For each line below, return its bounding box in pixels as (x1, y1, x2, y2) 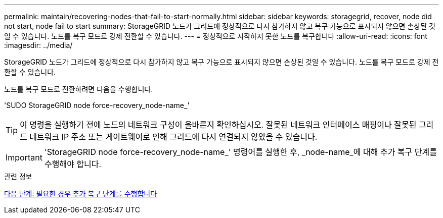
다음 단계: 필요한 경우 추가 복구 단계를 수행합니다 (4, 189, 157, 198)
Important (6, 152, 42, 162)
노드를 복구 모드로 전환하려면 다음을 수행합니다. (4, 85, 153, 93)
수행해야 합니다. (44, 159, 102, 169)
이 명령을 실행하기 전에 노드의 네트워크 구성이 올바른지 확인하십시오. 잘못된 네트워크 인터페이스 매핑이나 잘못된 (20, 120, 417, 130)
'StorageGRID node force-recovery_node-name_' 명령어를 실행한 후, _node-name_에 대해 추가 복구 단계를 (44, 147, 437, 157)
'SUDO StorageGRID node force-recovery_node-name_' (4, 101, 190, 110)
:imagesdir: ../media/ (4, 41, 73, 49)
